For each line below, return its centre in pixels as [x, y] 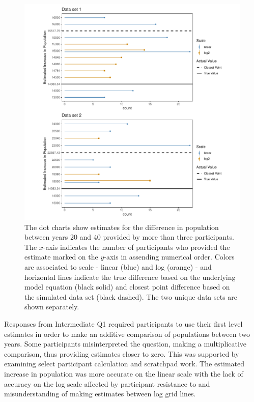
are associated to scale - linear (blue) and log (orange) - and [118, 266]
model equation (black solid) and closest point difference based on [127, 287]
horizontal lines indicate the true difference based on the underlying [130, 277]
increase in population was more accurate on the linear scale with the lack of [124, 373]
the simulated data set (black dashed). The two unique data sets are [131, 296]
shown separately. [52, 307]
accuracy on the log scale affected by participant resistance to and [107, 383]
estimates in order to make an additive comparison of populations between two [127, 334]
